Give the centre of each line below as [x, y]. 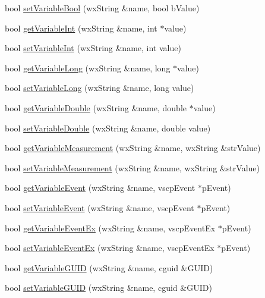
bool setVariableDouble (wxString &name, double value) [108, 128]
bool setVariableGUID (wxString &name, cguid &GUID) [108, 288]
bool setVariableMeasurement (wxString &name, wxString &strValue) [132, 167]
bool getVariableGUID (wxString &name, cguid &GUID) [109, 267]
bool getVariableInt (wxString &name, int [81, 28]
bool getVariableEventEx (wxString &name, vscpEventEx [110, 228]
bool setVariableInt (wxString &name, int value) [93, 48]
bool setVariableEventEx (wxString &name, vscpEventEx [110, 248]
